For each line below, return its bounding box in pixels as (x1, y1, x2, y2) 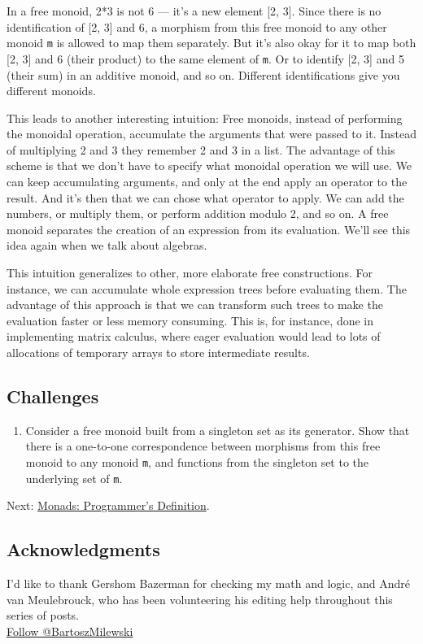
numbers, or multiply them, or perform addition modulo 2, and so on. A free (7, 205, 389, 222)
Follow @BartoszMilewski (7, 622, 133, 639)
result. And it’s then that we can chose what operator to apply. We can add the (7, 189, 404, 206)
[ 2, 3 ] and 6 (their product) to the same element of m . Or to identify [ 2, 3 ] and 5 (7, 50, 404, 67)
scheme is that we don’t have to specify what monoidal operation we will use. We (7, 157, 412, 174)
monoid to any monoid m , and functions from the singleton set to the (25, 453, 369, 470)
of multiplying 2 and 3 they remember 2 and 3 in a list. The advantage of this (7, 141, 395, 158)
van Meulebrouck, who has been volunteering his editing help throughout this (7, 590, 393, 607)
